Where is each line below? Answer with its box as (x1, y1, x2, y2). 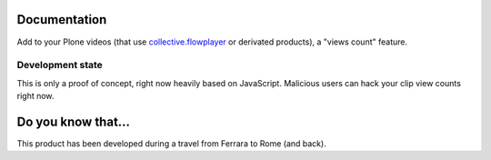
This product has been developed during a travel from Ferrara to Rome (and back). (16, 137, 326, 149)
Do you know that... (16, 114, 131, 129)
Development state (16, 59, 104, 72)
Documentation (16, 12, 107, 27)
